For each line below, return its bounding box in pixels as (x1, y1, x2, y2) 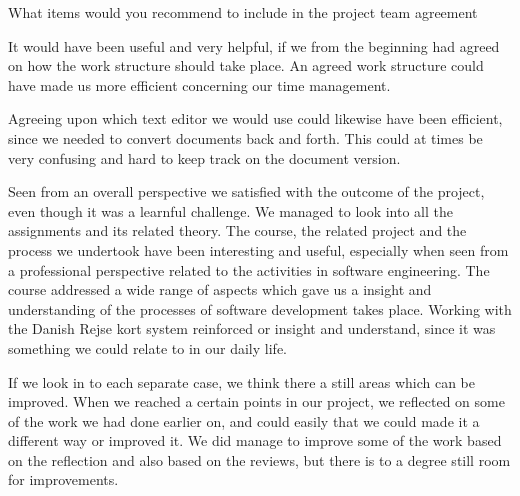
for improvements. (8, 469, 119, 490)
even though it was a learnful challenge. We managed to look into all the (8, 200, 454, 221)
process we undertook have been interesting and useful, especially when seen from (8, 239, 509, 260)
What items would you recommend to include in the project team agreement (8, 2, 478, 22)
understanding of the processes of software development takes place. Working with (8, 298, 512, 319)
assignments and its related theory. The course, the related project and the (8, 220, 467, 241)
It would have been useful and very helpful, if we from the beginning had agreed (8, 35, 500, 56)
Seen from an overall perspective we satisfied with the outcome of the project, (8, 181, 485, 202)
